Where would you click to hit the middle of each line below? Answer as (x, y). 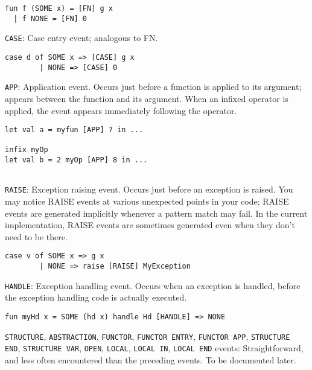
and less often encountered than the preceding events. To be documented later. (151, 359)
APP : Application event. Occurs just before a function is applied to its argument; (153, 87)
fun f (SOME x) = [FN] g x (59, 8)
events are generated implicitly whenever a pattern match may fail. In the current (156, 213)
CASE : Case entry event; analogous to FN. (81, 38)
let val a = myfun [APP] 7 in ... (74, 130)
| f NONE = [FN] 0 (50, 18)
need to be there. (36, 236)
